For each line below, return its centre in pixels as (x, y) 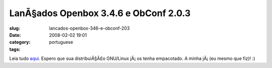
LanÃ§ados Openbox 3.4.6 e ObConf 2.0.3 (100, 13)
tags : (15, 49)
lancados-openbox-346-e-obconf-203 (89, 28)
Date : (15, 35)
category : (20, 42)
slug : (15, 28)
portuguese (61, 42)
